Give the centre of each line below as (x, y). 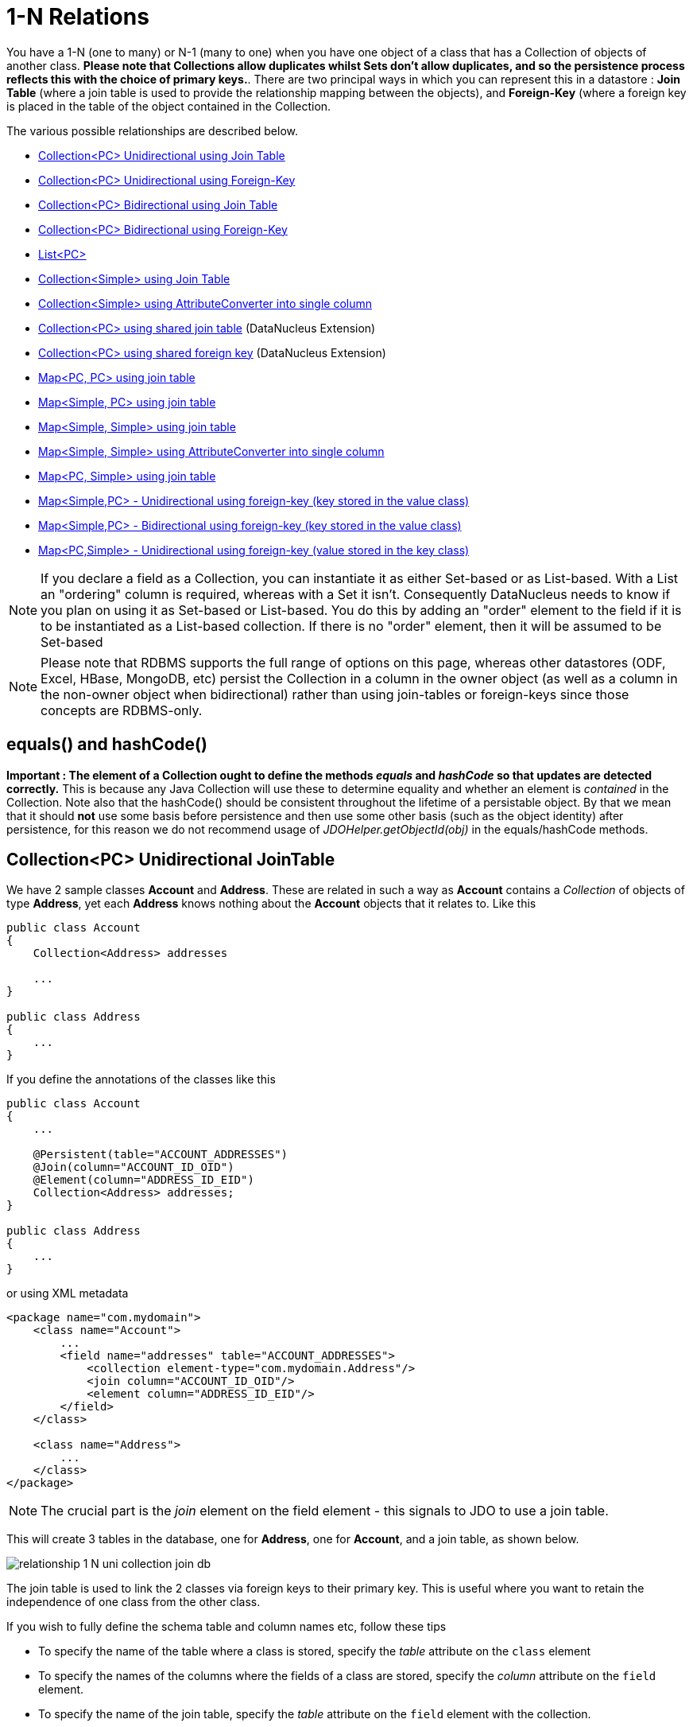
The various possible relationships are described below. (153, 130)
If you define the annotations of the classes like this (141, 1079)
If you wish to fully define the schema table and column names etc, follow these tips (226, 1627)
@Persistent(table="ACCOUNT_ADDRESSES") (161, 1155)
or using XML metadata (68, 1293)
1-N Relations (78, 17)
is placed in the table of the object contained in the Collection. (169, 106)
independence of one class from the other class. (134, 1602)
